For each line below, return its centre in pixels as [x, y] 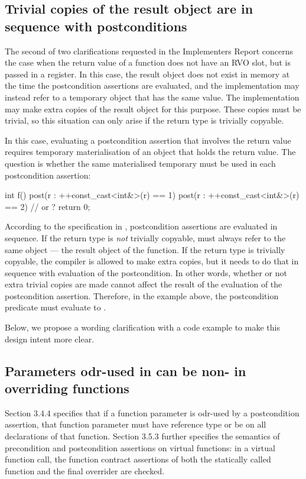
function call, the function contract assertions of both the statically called [138, 459]
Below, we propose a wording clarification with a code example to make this [142, 327]
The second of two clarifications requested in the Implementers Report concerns [149, 51]
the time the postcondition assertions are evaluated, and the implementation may [152, 85]
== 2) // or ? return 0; [48, 206]
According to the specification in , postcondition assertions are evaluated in [141, 226]
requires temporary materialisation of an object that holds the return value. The [150, 152]
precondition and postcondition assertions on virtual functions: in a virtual [140, 447]
